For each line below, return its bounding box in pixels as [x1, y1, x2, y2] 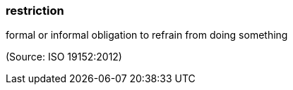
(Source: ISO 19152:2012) [6, 51, 122, 63]
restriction [6, 4, 64, 18]
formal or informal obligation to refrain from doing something [6, 29, 288, 41]
